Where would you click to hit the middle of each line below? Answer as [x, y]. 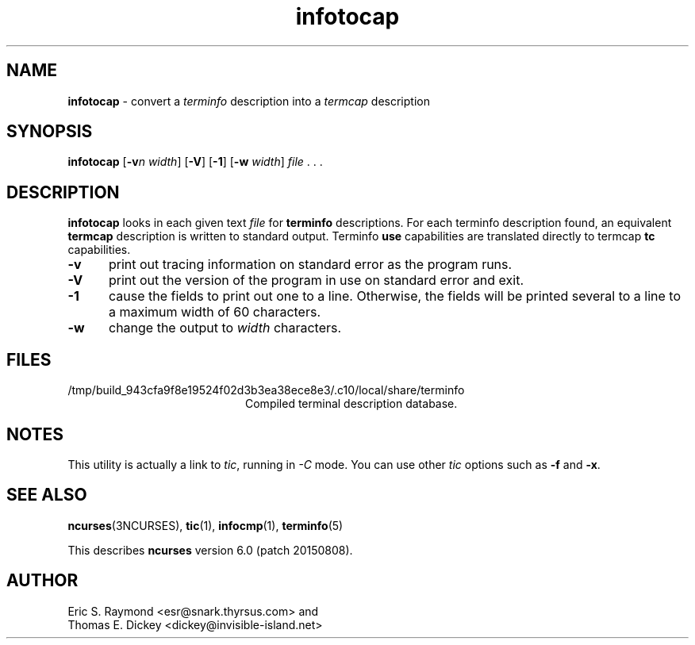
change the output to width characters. [225, 328]
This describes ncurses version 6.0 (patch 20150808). [210, 550]
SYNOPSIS [50, 132]
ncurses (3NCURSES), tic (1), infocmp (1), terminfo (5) [205, 525]
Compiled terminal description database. [351, 404]
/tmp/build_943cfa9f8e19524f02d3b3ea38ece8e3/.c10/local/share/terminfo [266, 390]
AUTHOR [42, 581]
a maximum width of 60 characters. [215, 312]
